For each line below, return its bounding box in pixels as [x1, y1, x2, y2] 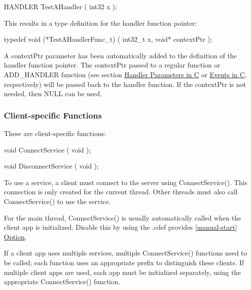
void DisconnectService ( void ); [4, 161, 99, 171]
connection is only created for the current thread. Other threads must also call [4, 187, 238, 197]
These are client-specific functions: [4, 128, 106, 138]
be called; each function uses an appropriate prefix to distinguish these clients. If [4, 257, 244, 267]
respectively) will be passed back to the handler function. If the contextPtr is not [4, 79, 246, 89]
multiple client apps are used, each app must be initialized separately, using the [4, 267, 241, 277]
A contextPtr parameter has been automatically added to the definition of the [4, 50, 237, 60]
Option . [4, 231, 27, 241]
